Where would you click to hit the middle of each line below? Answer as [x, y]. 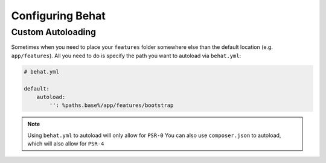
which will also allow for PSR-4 [66, 144]
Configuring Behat [58, 16]
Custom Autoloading [54, 32]
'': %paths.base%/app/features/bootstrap [111, 105]
